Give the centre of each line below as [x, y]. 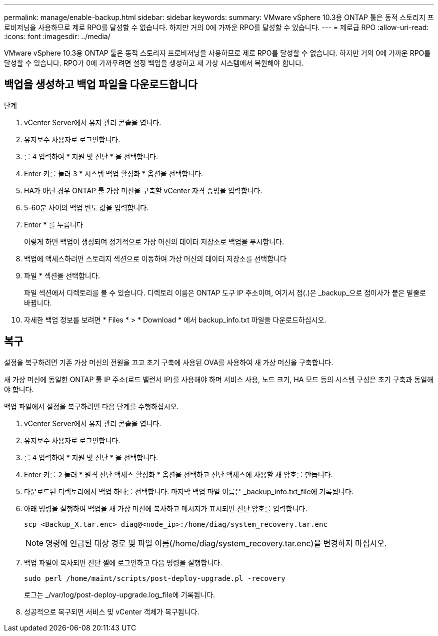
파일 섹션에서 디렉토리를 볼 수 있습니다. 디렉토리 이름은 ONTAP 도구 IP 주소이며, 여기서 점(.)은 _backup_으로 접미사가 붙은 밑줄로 [225, 292]
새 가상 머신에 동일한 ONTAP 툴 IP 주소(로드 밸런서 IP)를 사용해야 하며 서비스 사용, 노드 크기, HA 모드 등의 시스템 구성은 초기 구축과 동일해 [219, 379]
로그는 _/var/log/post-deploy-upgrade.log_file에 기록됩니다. [120, 594]
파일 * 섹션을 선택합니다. [62, 275]
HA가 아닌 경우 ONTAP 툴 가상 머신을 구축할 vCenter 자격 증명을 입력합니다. [143, 190]
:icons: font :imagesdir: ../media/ [57, 36]
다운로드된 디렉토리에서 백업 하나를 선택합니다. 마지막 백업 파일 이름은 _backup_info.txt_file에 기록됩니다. [189, 491]
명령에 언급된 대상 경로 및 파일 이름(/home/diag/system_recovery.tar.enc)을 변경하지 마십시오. [216, 543]
